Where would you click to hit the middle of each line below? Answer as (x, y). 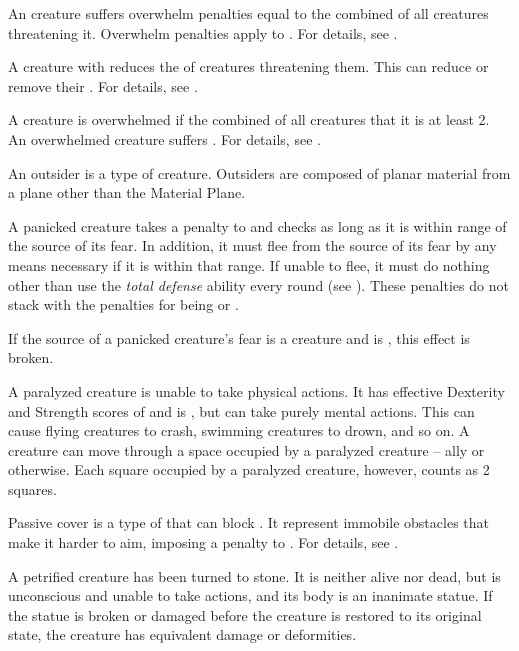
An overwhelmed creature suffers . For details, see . (164, 138)
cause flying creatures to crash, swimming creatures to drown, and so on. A (239, 430)
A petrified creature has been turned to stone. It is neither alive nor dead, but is (254, 575)
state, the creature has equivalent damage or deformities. (182, 634)
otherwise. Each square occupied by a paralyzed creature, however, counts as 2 (249, 469)
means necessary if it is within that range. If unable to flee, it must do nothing (249, 264)
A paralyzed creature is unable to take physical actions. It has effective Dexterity (256, 390)
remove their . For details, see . (103, 85)
